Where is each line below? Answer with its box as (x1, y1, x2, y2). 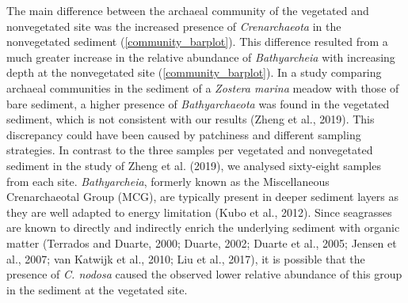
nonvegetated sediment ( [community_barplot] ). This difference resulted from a (6, 33, 388, 50)
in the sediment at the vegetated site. (6, 281, 188, 297)
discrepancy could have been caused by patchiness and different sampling (6, 126, 361, 142)
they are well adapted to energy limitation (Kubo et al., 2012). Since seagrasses (6, 203, 392, 220)
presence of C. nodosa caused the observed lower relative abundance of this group (6, 266, 402, 282)
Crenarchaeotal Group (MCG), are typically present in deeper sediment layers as (6, 188, 399, 205)
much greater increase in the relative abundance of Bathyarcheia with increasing (6, 48, 395, 65)
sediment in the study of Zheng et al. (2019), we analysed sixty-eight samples (6, 157, 381, 173)
